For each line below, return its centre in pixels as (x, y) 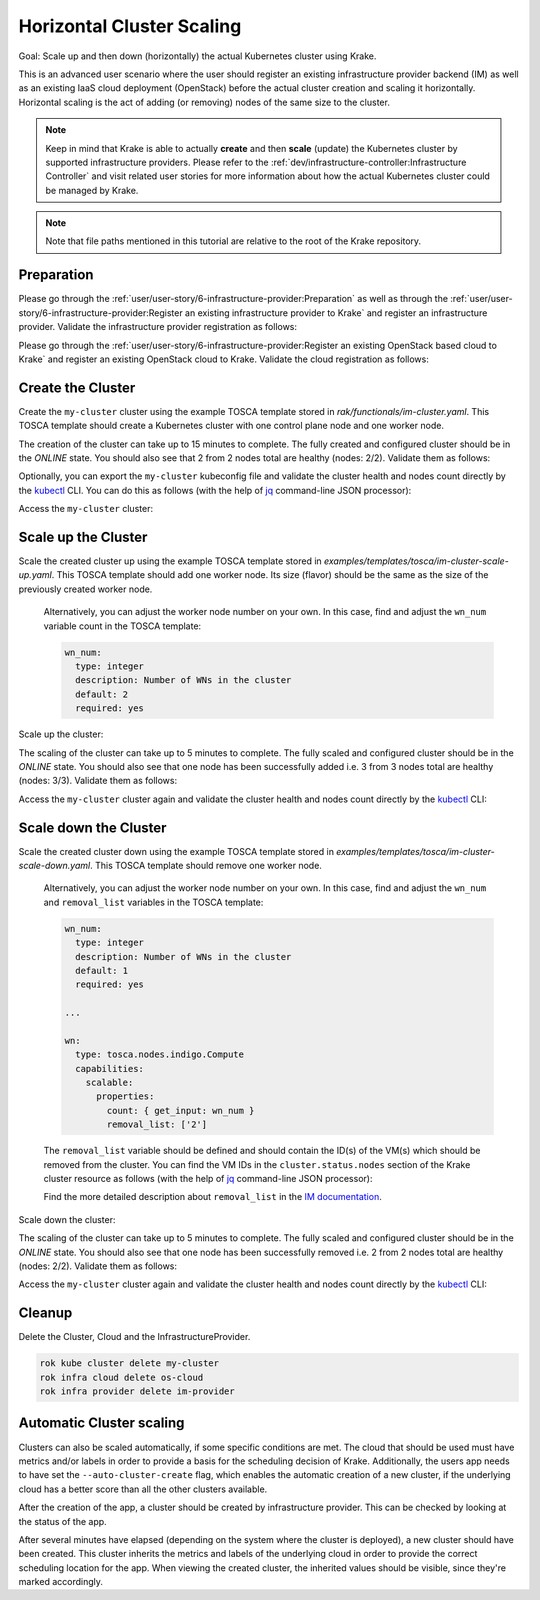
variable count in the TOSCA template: (122, 626)
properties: (125, 1096)
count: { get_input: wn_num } (180, 1110)
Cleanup (45, 1313)
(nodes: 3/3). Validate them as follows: (98, 781)
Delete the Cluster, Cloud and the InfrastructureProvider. (134, 1337)
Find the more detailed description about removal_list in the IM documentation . (212, 1197)
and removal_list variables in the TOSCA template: (153, 902)
